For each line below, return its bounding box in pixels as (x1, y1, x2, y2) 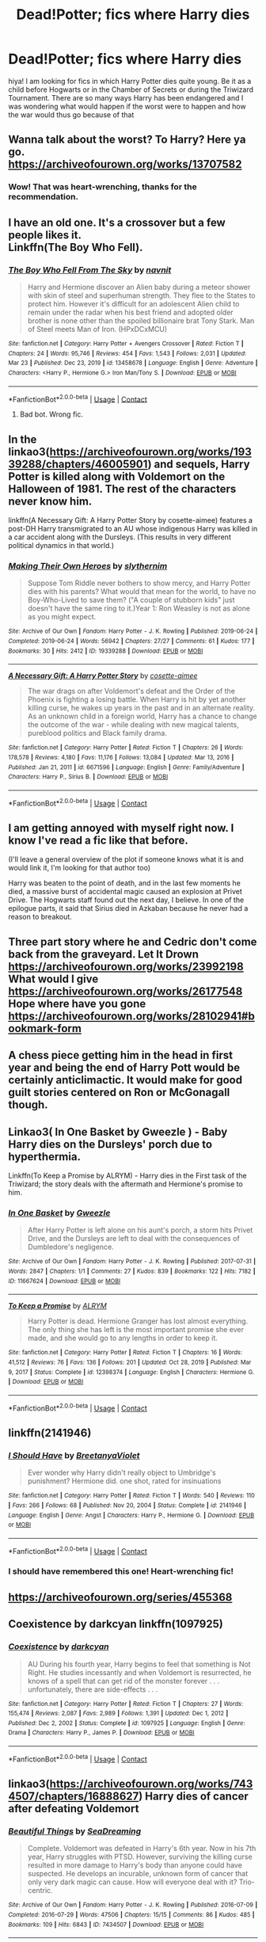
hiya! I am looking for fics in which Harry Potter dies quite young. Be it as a (8, 76, 252, 86)
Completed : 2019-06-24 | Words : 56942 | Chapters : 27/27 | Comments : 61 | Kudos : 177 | (8, 637, 255, 645)
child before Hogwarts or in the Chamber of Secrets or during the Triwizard (8, 85, 254, 94)
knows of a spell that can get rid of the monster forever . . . (27, 1676, 220, 1685)
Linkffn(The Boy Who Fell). (8, 240, 143, 254)
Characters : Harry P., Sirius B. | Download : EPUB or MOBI (8, 773, 169, 781)
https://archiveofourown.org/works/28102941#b (8, 1009, 255, 1022)
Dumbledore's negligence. (27, 1242, 115, 1252)
